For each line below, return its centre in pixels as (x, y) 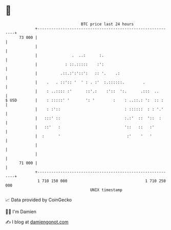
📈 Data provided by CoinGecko (39, 200)
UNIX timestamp (106, 190)
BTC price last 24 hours (108, 24)
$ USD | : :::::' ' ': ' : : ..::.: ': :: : (84, 100)
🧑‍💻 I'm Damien (21, 212)
